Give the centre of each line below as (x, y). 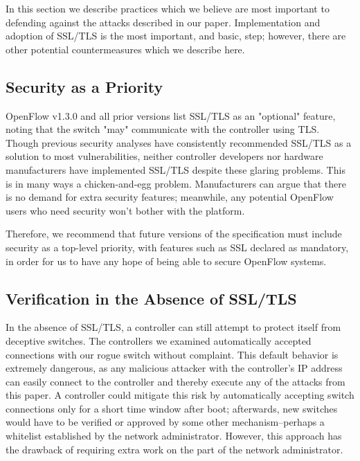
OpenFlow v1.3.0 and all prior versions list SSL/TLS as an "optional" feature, (171, 115)
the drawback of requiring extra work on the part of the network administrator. (174, 449)
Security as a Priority (84, 86)
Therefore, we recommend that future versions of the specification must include (174, 234)
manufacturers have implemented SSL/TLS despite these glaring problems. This (175, 169)
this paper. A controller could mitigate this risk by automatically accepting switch (180, 395)
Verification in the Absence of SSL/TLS (151, 298)
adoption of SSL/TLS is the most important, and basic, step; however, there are (176, 36)
